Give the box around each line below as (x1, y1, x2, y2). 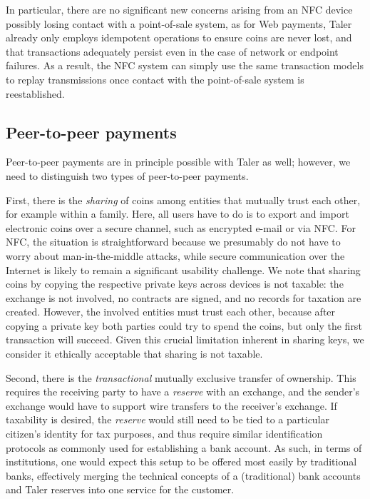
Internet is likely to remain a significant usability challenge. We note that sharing (6, 262, 361, 277)
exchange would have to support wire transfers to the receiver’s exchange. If (6, 398, 337, 413)
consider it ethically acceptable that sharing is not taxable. (6, 346, 263, 361)
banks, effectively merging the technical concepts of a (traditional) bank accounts (6, 468, 361, 483)
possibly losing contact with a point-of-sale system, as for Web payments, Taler (6, 16, 352, 31)
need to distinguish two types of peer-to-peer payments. (6, 168, 249, 183)
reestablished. (6, 86, 65, 101)
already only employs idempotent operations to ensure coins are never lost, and (6, 30, 352, 45)
